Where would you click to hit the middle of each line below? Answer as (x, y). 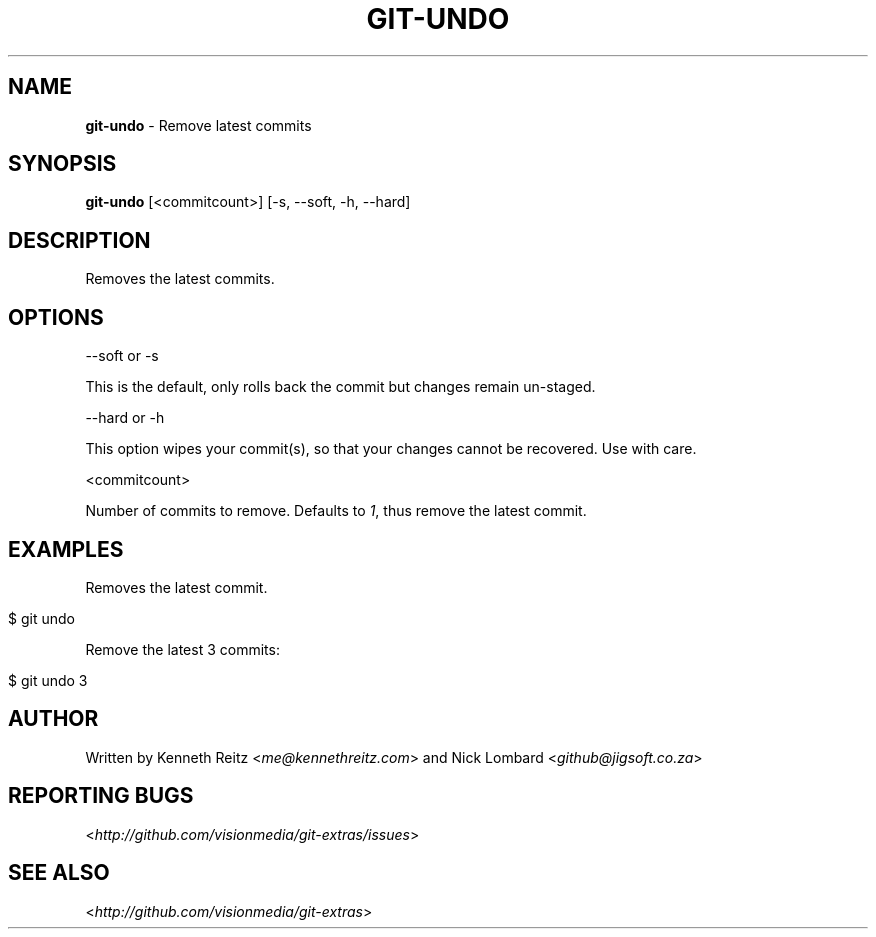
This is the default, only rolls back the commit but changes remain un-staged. (340, 387)
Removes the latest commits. (180, 279)
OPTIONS (56, 317)
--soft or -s (122, 356)
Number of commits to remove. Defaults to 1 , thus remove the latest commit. (336, 511)
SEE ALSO (59, 873)
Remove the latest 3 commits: (182, 649)
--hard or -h (125, 418)
